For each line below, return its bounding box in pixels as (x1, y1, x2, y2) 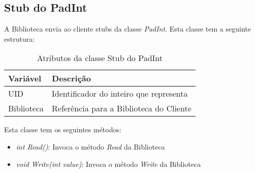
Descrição (52, 72, 91, 84)
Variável (8, 72, 42, 84)
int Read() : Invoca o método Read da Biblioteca (16, 141, 165, 152)
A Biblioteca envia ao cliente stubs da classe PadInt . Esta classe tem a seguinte (4, 23, 251, 34)
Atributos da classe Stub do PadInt (37, 52, 163, 64)
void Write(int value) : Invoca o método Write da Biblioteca (16, 158, 201, 169)
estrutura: (4, 33, 35, 44)
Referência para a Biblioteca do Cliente (52, 102, 192, 114)
